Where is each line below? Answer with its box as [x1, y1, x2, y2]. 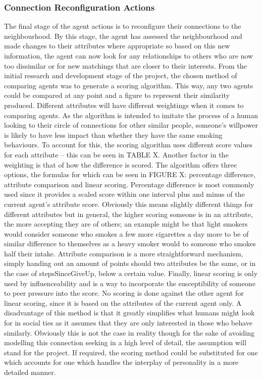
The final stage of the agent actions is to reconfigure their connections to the [4, 21, 241, 31]
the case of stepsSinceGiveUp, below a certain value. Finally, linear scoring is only [4, 268, 258, 279]
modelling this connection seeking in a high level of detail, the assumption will [4, 337, 246, 348]
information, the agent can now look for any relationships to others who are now [4, 50, 253, 61]
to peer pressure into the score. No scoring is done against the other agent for [4, 288, 244, 298]
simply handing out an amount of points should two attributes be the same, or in [4, 258, 256, 268]
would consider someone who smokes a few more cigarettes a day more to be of [4, 228, 249, 239]
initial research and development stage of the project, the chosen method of [4, 70, 237, 81]
